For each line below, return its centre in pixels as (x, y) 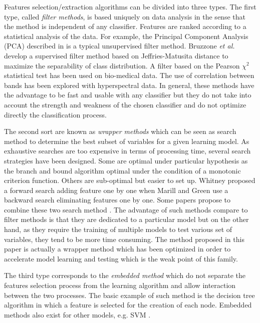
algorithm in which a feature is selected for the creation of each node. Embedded (128, 305)
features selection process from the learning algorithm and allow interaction (120, 285)
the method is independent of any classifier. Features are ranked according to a (125, 26)
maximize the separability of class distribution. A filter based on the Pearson (122, 65)
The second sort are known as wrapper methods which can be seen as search (120, 131)
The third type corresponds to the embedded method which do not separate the (125, 275)
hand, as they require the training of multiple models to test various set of (118, 229)
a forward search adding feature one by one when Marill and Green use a (116, 190)
